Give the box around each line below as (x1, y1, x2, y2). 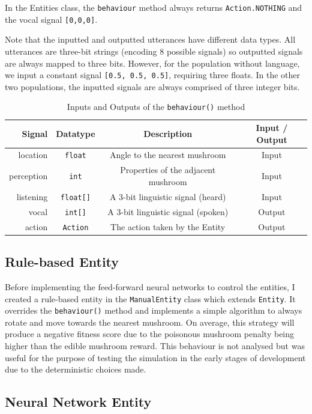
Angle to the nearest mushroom (109, 148, 226, 161)
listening (16, 190, 48, 202)
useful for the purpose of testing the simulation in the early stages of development (5, 351, 306, 364)
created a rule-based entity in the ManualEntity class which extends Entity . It (5, 292, 296, 305)
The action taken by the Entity (110, 220, 226, 233)
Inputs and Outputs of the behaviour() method (67, 100, 245, 113)
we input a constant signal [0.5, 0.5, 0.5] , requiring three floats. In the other (5, 68, 301, 81)
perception (9, 169, 48, 182)
